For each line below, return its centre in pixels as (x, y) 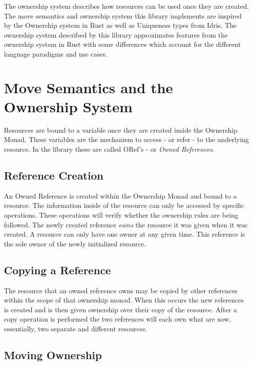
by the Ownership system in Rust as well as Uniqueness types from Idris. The (120, 25)
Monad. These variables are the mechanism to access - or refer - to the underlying (126, 139)
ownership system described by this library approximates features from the (116, 34)
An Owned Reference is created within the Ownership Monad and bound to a (120, 195)
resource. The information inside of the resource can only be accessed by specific (124, 205)
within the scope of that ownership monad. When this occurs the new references (124, 300)
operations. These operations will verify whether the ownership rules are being (121, 215)
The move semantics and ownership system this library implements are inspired (123, 15)
